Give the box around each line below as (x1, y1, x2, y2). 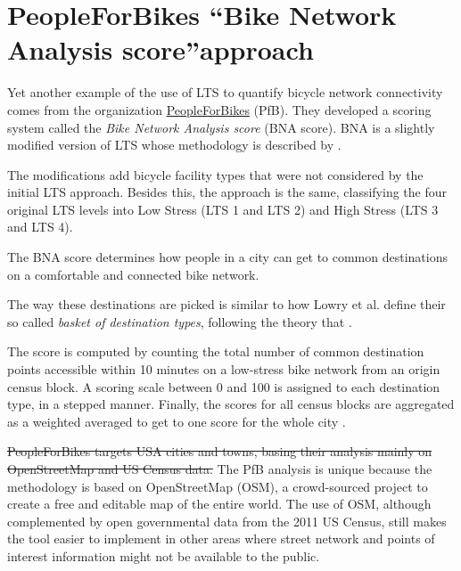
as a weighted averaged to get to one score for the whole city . (7, 412, 346, 430)
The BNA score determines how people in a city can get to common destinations (7, 248, 449, 266)
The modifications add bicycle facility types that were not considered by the (7, 165, 424, 184)
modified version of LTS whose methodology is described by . (7, 135, 342, 154)
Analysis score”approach (7, 31, 314, 68)
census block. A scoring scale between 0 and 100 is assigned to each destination (7, 377, 440, 396)
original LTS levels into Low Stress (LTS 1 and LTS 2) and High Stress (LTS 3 (7, 200, 439, 218)
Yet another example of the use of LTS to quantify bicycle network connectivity (7, 83, 443, 102)
